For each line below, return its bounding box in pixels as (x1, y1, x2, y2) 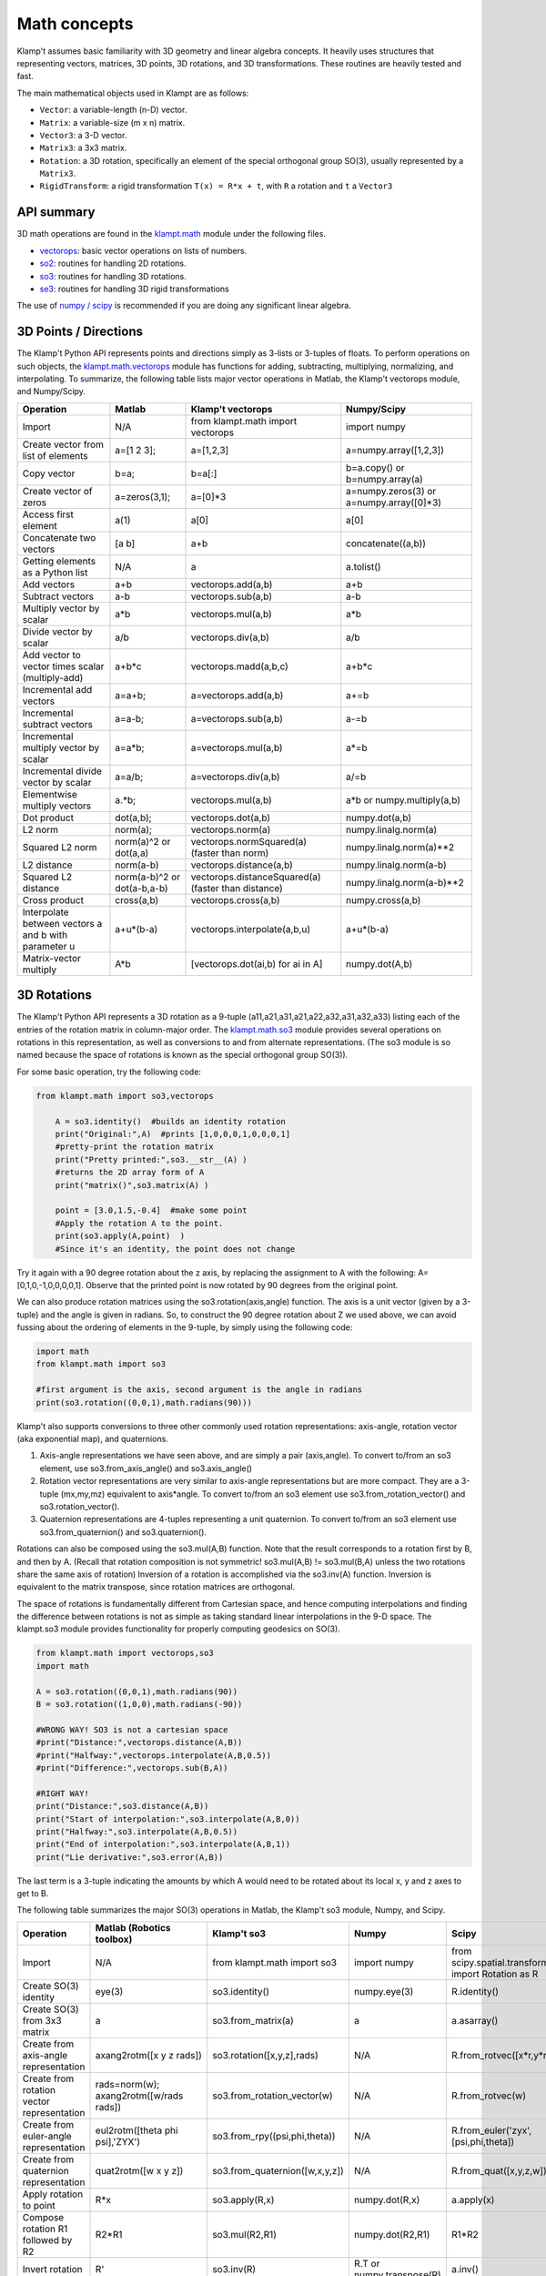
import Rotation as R (450, 1967, 539, 1980)
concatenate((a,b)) (346, 537, 427, 550)
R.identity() (450, 1985, 500, 1997)
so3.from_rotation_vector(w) (212, 2089, 334, 2102)
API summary (16, 205, 96, 220)
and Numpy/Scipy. (16, 386, 86, 397)
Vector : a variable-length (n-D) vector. (39, 105, 187, 116)
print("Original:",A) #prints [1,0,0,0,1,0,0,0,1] (55, 1129, 291, 1140)
